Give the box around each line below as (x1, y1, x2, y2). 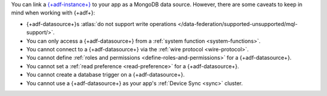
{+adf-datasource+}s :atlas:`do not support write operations (26, 20, 177, 27)
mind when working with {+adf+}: (11, 9, 95, 16)
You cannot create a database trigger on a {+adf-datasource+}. (26, 71, 185, 78)
